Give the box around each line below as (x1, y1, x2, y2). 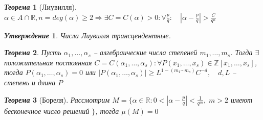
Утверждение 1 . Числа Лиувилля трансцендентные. (4, 30, 171, 40)
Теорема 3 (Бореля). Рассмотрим (4, 94, 110, 105)
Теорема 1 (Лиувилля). (4, 2, 77, 12)
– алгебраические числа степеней (93, 47, 198, 58)
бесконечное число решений (4, 105, 90, 116)
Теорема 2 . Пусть (4, 47, 61, 58)
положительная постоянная (4, 57, 92, 67)
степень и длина (4, 77, 56, 87)
